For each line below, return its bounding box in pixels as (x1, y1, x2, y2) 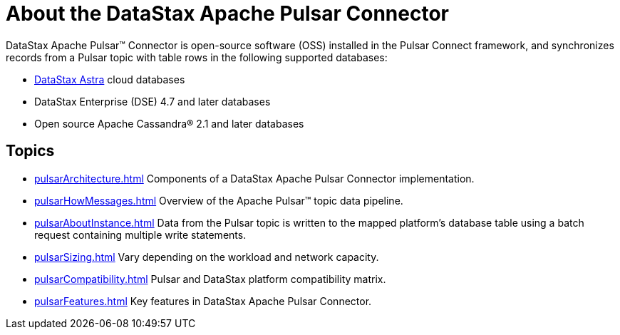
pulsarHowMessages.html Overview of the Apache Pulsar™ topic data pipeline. (34, 194, 403, 207)
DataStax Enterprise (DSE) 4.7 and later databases (34, 95, 271, 108)
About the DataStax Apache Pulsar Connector (6, 1, 449, 26)
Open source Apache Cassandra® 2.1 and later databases (34, 117, 304, 130)
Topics (6, 142, 55, 160)
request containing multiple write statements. (34, 228, 247, 241)
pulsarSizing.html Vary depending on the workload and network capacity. (34, 250, 379, 263)
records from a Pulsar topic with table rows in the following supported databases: (6, 51, 388, 63)
